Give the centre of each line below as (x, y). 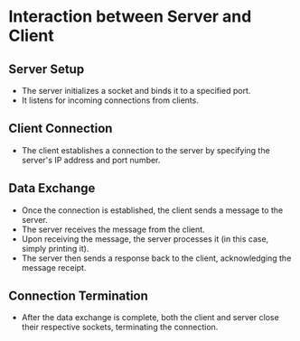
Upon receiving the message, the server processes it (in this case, (145, 239)
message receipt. (54, 267)
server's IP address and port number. (91, 160)
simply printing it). (55, 248)
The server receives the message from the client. (113, 229)
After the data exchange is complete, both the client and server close (150, 318)
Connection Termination (78, 296)
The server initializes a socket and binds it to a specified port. (136, 91)
